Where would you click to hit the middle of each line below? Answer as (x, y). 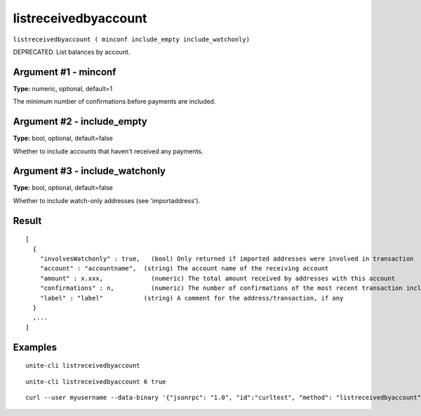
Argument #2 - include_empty (80, 122)
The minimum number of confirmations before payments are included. (114, 102)
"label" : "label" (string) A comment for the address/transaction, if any (192, 298)
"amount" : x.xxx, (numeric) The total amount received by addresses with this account (218, 278)
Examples (35, 347)
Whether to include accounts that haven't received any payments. (108, 151)
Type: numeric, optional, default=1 (63, 88)
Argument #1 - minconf (65, 72)
